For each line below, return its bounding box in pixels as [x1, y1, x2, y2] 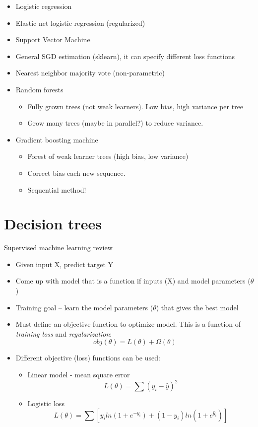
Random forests [15, 84, 64, 94]
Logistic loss [27, 398, 64, 409]
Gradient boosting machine [15, 134, 98, 144]
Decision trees [4, 213, 102, 234]
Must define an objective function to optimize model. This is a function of [15, 319, 241, 329]
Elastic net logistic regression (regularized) [15, 17, 145, 28]
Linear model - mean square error [27, 369, 130, 379]
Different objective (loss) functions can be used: [15, 353, 160, 363]
